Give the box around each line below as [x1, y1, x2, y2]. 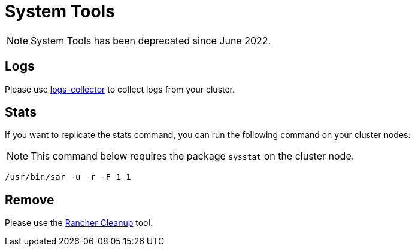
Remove [5, 192, 54, 207]
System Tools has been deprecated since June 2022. [31, 34, 271, 47]
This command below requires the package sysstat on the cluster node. [31, 150, 355, 163]
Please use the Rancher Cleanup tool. [5, 218, 153, 228]
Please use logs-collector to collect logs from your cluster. [5, 84, 235, 94]
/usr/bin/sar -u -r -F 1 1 [5, 172, 131, 182]
